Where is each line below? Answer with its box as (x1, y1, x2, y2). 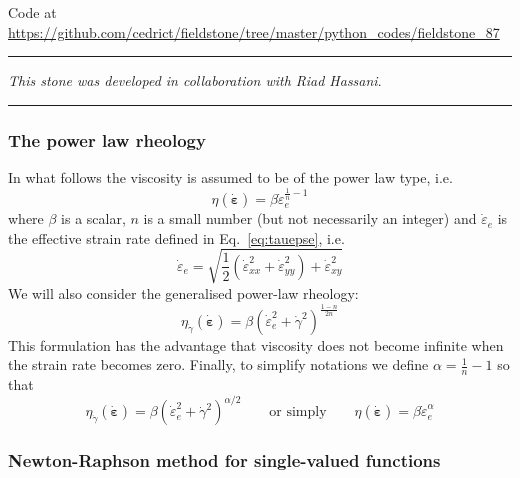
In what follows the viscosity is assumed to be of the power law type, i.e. (8, 167, 453, 187)
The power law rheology (8, 127, 206, 152)
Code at (8, 2, 57, 22)
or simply (269, 405, 327, 420)
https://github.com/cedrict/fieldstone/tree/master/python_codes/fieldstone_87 (8, 21, 500, 42)
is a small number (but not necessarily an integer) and (143, 208, 477, 229)
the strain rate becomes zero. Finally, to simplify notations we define (8, 354, 429, 375)
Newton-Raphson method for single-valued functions (8, 448, 441, 473)
